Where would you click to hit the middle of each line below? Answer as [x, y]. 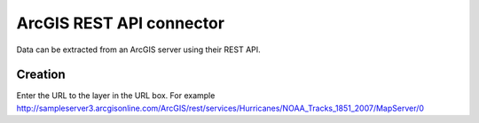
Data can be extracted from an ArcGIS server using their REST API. [138, 50]
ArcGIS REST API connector [121, 23]
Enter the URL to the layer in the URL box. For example [116, 96]
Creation [41, 75]
